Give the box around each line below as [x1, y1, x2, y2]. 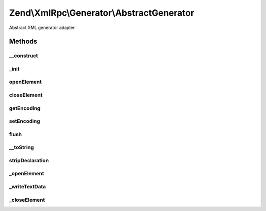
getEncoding [9, 105, 41, 112]
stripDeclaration [9, 157, 49, 164]
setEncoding [9, 118, 40, 125]
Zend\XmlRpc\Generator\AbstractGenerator [9, 7, 195, 18]
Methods [9, 37, 37, 46]
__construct [9, 52, 38, 59]
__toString [9, 144, 34, 151]
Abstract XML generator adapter [9, 25, 75, 30]
